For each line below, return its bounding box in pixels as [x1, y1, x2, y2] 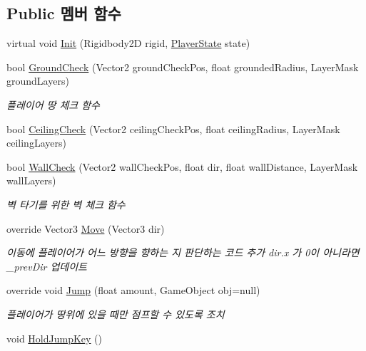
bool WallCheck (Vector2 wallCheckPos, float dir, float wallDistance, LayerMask [6, 159, 358, 174]
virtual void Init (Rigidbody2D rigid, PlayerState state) [6, 36, 250, 51]
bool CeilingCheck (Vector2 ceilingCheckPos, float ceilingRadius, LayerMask [6, 121, 340, 136]
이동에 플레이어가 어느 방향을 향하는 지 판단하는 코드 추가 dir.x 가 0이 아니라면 [6, 245, 360, 260]
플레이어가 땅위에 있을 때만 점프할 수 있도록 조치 [6, 306, 225, 321]
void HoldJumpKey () [6, 330, 103, 345]
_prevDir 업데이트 [6, 258, 87, 273]
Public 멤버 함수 [6, 2, 121, 24]
